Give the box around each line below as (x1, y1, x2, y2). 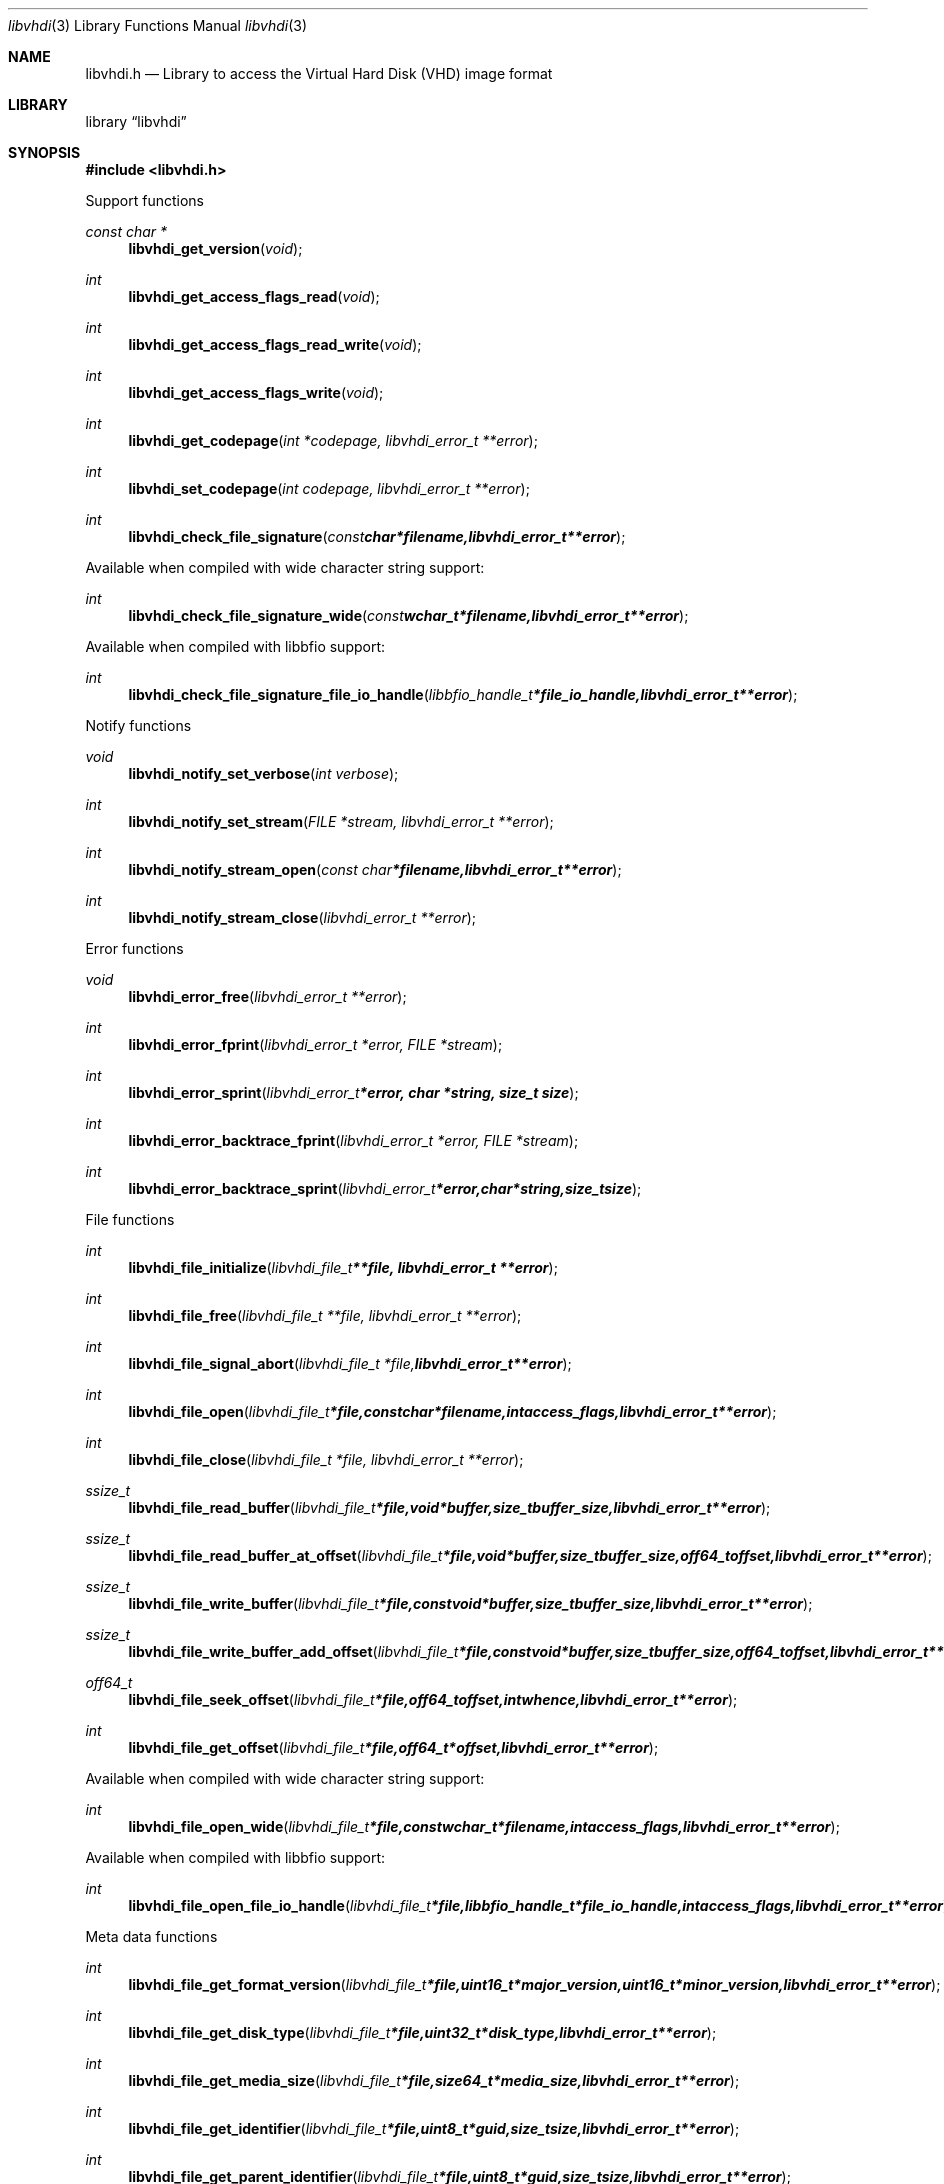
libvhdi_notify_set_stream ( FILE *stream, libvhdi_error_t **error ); (128, 813, 554, 830)
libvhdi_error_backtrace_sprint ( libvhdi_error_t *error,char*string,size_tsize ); (128, 1180, 642, 1197)
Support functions (85, 192, 204, 209)
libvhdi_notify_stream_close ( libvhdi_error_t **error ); (128, 909, 477, 926)
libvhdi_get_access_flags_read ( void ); (128, 288, 380, 305)
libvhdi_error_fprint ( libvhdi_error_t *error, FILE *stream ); (128, 1036, 503, 1053)
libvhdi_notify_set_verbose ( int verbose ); (128, 765, 399, 782)
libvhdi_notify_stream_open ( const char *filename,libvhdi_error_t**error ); (128, 861, 622, 878)
